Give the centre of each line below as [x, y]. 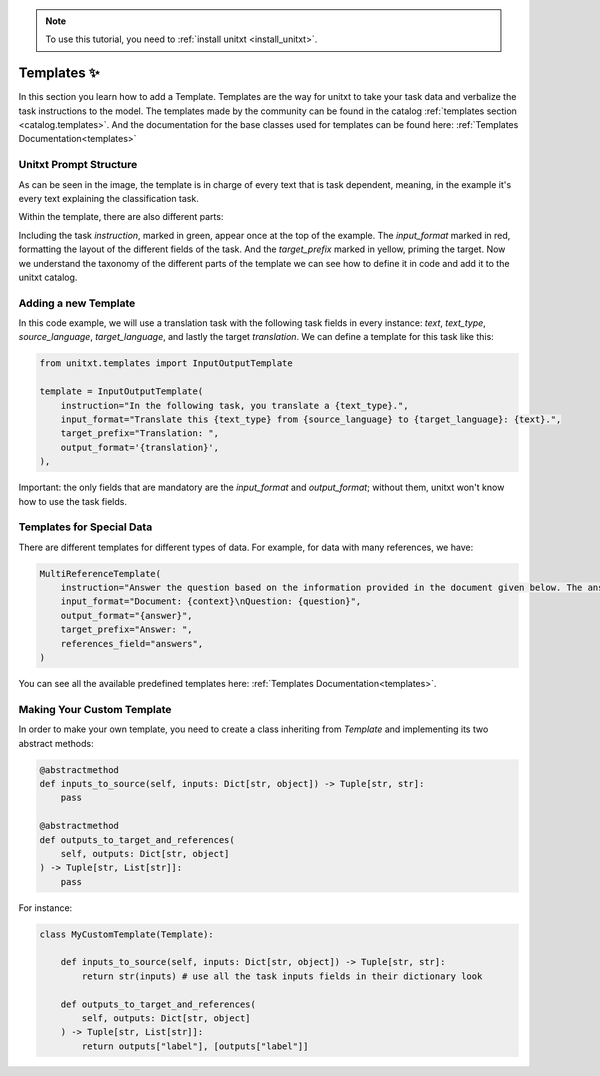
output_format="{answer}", [127, 615]
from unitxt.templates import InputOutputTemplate [166, 363]
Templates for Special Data [85, 527]
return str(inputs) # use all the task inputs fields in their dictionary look [282, 976]
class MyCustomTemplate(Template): [126, 934]
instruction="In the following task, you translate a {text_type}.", [234, 405]
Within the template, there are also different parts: [121, 217]
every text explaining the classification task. [108, 198]
